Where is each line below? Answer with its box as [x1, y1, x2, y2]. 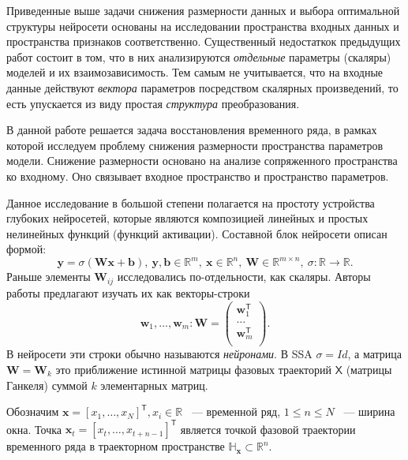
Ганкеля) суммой [6, 376, 88, 393]
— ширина [343, 403, 395, 420]
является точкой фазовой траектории [180, 421, 356, 437]
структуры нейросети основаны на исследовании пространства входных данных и [6, 17, 399, 34]
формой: [6, 241, 47, 257]
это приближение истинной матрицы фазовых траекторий [55, 361, 332, 378]
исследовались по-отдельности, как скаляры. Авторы [117, 268, 371, 285]
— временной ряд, [191, 403, 281, 420]
